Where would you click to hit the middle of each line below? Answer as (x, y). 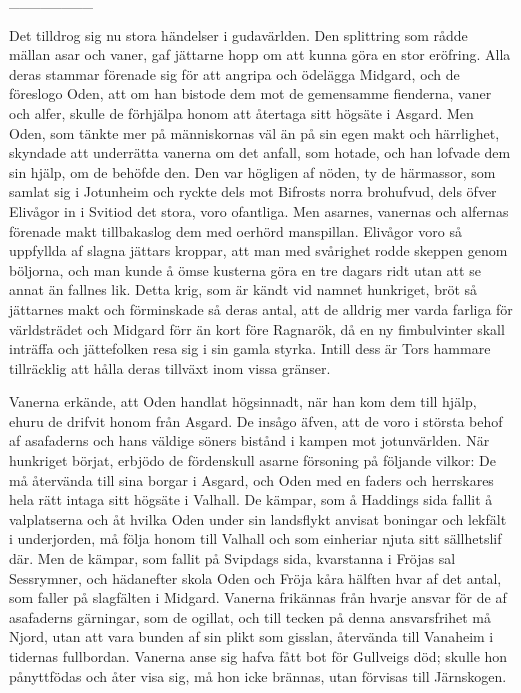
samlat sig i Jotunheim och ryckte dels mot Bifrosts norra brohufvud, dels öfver (253, 191)
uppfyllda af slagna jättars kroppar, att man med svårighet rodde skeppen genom (258, 250)
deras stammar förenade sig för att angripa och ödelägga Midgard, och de (234, 73)
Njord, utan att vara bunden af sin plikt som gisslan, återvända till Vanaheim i (251, 636)
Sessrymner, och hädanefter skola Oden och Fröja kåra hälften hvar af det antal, (255, 577)
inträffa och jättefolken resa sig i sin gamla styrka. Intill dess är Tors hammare (250, 348)
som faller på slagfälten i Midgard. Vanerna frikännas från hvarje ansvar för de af (258, 597)
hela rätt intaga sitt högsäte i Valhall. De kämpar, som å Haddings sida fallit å (251, 499)
